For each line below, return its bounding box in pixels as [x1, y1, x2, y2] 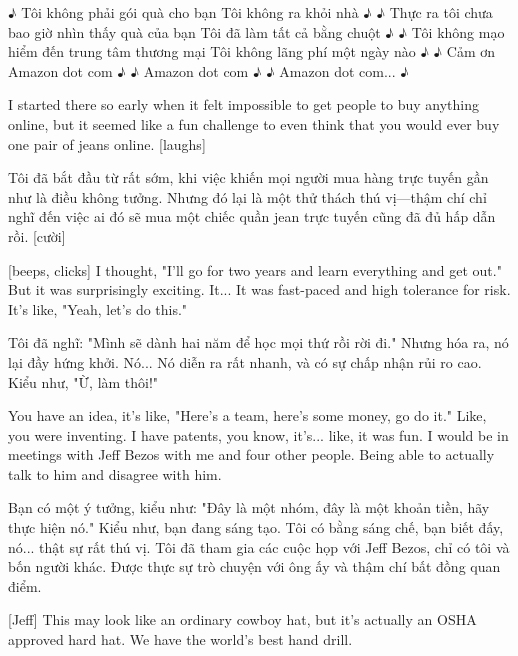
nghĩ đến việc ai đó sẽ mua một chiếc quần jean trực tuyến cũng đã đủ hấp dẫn [8, 206, 496, 227]
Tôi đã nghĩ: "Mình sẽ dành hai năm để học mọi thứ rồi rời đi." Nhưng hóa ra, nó [8, 332, 509, 353]
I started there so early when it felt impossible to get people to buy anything [8, 94, 479, 115]
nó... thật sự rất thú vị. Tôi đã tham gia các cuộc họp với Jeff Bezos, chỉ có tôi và [8, 536, 510, 557]
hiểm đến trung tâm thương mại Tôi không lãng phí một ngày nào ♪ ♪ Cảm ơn [8, 41, 496, 62]
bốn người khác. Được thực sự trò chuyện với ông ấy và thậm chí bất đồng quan [8, 556, 501, 577]
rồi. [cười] [8, 225, 66, 246]
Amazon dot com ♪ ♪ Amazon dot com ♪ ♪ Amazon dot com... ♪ [8, 60, 409, 81]
